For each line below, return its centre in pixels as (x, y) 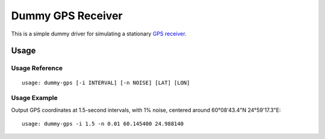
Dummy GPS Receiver (67, 16)
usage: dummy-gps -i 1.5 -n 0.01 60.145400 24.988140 (103, 124)
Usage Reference (37, 68)
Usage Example (34, 98)
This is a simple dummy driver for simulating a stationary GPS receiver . (99, 34)
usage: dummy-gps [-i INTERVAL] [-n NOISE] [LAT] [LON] (106, 82)
